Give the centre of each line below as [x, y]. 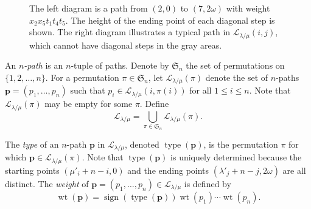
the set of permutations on [235, 65]
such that [88, 90]
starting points [32, 170]
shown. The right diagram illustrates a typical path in [130, 32]
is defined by [208, 183]
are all [294, 170]
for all [201, 90]
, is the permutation [241, 144]
